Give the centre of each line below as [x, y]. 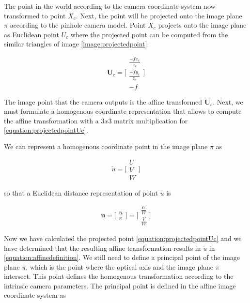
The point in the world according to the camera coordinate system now [110, 6]
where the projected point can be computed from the [149, 34]
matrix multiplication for [151, 120]
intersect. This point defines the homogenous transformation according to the [119, 276]
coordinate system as [35, 295]
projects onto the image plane [202, 25]
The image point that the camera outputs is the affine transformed [103, 101]
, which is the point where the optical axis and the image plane [120, 266]
